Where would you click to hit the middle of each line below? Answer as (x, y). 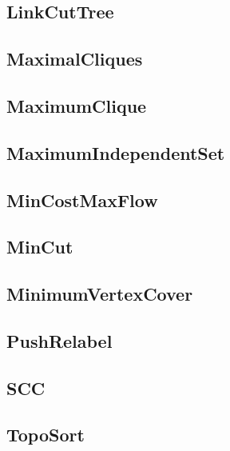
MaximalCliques (75, 59)
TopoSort (46, 435)
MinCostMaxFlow (82, 200)
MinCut (40, 247)
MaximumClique (77, 105)
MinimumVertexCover (100, 294)
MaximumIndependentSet (116, 152)
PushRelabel (59, 340)
